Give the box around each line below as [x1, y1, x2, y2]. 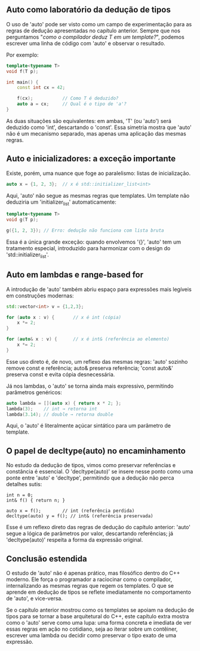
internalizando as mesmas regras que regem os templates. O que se [6, 582, 174, 589]
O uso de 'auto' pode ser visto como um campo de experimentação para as [6, 20, 192, 27]
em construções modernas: [6, 292, 74, 299]
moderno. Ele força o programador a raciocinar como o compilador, [6, 576, 172, 583]
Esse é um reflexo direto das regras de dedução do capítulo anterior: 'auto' [6, 524, 191, 531]
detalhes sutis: [6, 481, 42, 488]
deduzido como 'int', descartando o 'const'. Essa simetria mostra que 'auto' [6, 124, 192, 131]
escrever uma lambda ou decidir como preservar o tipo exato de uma [6, 632, 177, 639]
